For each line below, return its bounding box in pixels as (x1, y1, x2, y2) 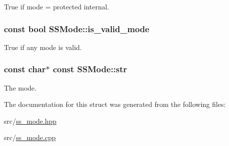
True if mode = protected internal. (4, 1, 109, 11)
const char (4, 63, 46, 75)
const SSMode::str (52, 63, 127, 75)
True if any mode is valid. (4, 42, 82, 52)
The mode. (4, 82, 37, 93)
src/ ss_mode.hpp (4, 115, 57, 126)
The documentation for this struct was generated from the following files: (4, 99, 226, 109)
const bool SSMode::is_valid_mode (4, 22, 149, 35)
